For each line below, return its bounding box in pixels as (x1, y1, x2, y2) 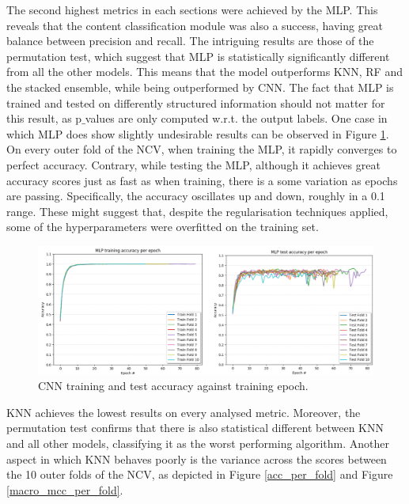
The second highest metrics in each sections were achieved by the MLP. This (6, 2, 378, 17)
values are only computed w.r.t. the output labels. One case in (85, 110, 388, 127)
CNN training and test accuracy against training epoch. (38, 377, 309, 394)
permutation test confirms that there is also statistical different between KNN (6, 419, 384, 436)
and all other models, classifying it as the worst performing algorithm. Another (6, 435, 390, 451)
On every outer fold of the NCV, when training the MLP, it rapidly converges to (6, 141, 397, 157)
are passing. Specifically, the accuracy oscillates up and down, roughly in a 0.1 (6, 188, 385, 204)
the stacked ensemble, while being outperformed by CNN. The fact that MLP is (6, 78, 394, 95)
